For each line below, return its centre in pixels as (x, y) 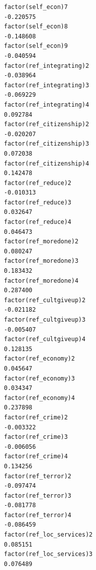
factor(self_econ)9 (36, 46)
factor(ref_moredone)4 (41, 281)
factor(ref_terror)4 (38, 515)
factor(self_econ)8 (36, 27)
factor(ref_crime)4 (36, 457)
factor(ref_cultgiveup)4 (45, 339)
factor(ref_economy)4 (40, 398)
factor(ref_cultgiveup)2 (45, 300)
